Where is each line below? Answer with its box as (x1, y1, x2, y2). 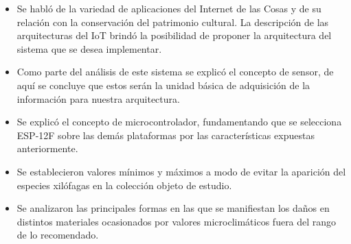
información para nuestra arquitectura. (16, 91, 180, 106)
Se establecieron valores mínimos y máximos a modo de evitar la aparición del (16, 164, 346, 178)
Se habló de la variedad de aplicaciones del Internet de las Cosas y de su (16, 1, 321, 15)
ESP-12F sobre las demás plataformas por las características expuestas (16, 127, 315, 142)
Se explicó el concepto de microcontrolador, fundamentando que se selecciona (16, 114, 342, 129)
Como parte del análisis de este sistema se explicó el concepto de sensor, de (16, 64, 334, 79)
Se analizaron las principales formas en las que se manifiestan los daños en (16, 201, 330, 215)
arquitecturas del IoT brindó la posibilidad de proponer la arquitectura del (16, 28, 332, 42)
